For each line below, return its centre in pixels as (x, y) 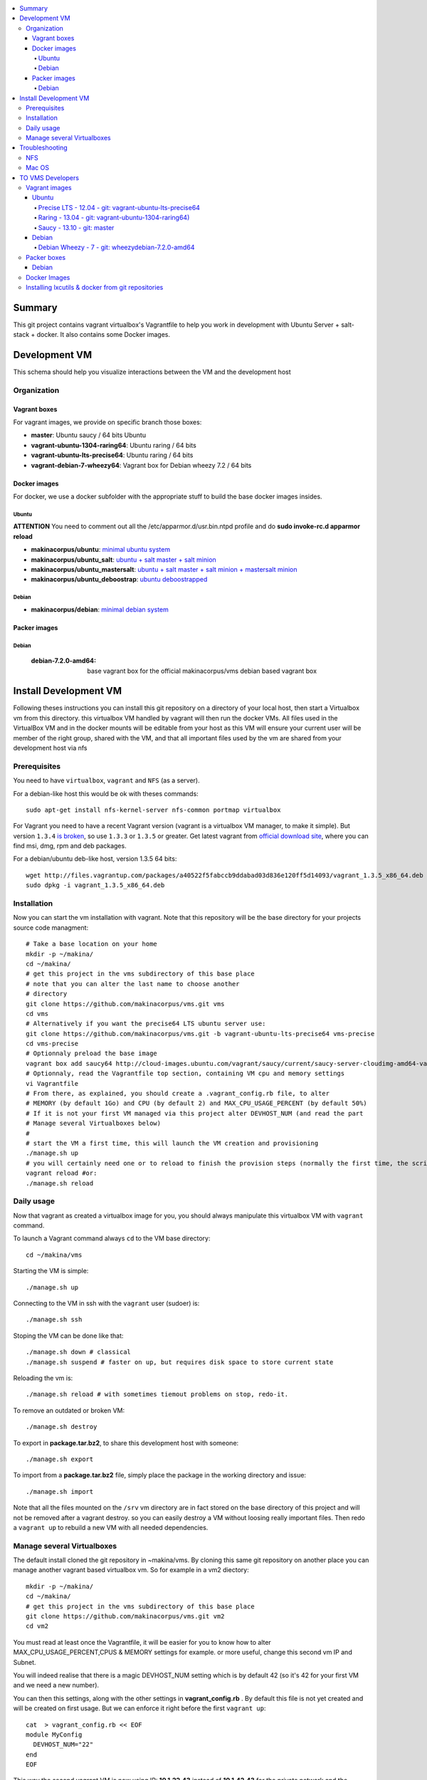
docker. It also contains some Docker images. (104, 335)
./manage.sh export (60, 1459)
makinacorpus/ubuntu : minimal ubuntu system (101, 550)
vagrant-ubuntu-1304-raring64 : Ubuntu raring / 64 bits (114, 445)
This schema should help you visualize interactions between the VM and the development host (152, 372)
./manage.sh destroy (62, 1427)
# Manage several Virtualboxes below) (94, 1124)
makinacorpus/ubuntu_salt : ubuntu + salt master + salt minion (123, 560)
